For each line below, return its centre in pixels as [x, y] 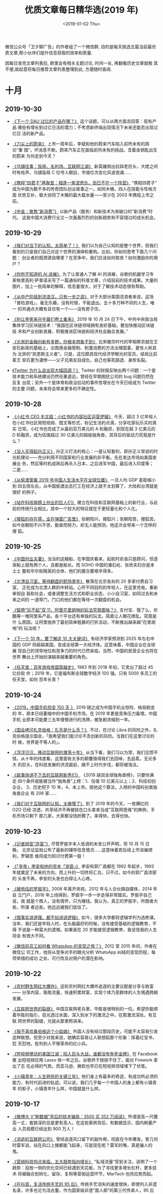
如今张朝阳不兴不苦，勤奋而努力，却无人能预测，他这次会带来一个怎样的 [84, 525]
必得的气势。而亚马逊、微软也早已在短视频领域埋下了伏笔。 [90, 1066]
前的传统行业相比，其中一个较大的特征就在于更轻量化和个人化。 [76, 508]
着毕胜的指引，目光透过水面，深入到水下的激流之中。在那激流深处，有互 [84, 1015]
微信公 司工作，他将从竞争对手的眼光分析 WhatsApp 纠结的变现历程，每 [84, 952]
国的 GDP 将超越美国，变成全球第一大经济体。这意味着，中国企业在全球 [84, 645]
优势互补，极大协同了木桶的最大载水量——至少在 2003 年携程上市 [84, 195]
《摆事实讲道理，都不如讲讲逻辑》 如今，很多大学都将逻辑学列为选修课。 [85, 917]
